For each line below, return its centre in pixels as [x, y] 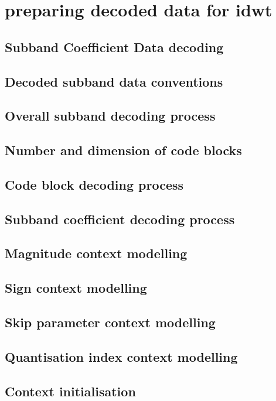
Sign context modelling [76, 288]
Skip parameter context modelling [110, 322]
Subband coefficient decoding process [120, 219]
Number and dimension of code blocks [123, 150]
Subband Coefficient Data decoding [114, 47]
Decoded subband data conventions [114, 81]
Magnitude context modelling [96, 253]
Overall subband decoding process [110, 116]
